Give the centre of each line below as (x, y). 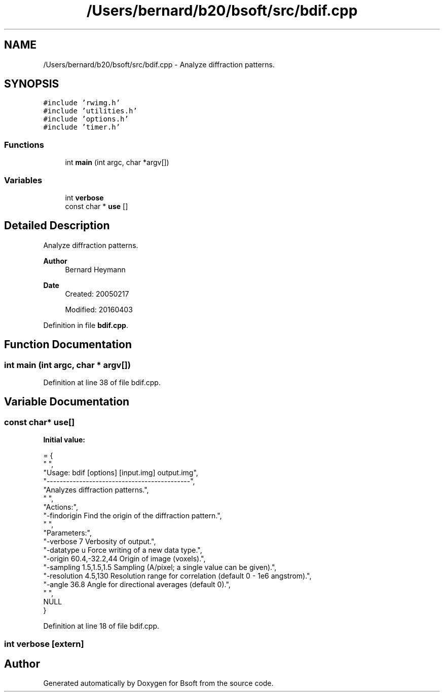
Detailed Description (57, 226)
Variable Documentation (67, 402)
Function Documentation (68, 345)
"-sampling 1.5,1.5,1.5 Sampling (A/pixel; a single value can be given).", (160, 567)
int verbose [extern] (44, 644)
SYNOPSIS (32, 84)
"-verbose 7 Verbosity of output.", (100, 542)
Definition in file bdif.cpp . (86, 325)
